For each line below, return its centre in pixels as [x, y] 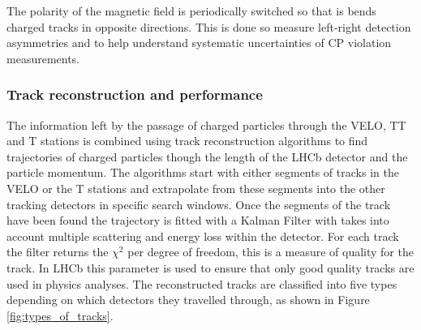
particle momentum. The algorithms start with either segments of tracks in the [203, 172]
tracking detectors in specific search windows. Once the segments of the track [199, 204]
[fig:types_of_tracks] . [60, 315]
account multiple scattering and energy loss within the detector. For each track [203, 236]
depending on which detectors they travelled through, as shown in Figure [188, 300]
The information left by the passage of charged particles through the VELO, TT [206, 124]
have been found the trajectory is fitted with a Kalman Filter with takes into [198, 220]
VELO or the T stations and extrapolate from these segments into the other [196, 188]
